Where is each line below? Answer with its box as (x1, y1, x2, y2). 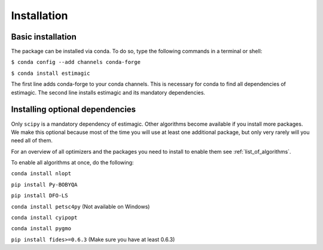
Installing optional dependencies (11, 105, 136, 115)
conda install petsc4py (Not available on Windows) (11, 203, 150, 210)
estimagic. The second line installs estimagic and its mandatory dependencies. (11, 89, 206, 96)
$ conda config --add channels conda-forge (11, 59, 141, 66)
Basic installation (11, 32, 77, 42)
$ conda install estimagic (11, 69, 90, 77)
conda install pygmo (11, 225, 72, 232)
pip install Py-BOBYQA (11, 181, 78, 188)
